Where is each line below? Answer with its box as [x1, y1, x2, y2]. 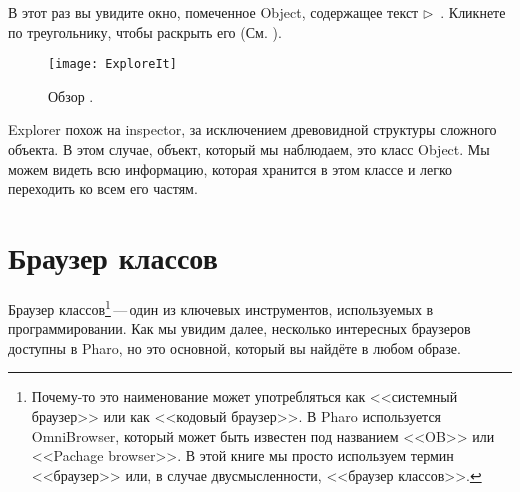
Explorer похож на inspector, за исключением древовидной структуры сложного [8, 119, 497, 140]
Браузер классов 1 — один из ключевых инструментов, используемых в [8, 295, 434, 319]
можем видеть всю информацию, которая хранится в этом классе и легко [8, 158, 453, 179]
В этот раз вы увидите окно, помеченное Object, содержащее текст [8, 2, 419, 22]
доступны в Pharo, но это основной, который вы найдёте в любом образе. [8, 337, 461, 358]
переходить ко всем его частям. [8, 178, 198, 199]
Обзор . [48, 85, 94, 106]
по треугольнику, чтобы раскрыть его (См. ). [8, 21, 282, 42]
